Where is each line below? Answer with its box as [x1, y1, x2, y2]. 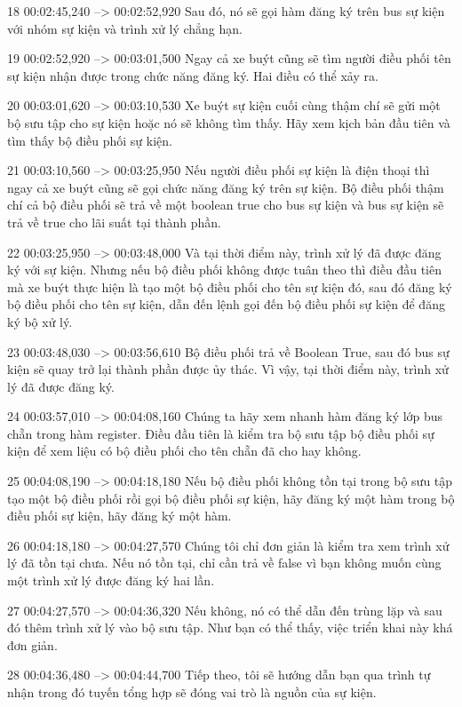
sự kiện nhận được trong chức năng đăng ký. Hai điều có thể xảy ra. [7, 66, 378, 84]
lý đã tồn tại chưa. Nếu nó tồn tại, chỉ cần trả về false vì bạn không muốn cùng [7, 553, 442, 572]
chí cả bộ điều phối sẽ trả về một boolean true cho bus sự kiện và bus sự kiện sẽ [7, 195, 444, 214]
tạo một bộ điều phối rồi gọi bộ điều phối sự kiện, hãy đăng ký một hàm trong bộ [7, 489, 455, 507]
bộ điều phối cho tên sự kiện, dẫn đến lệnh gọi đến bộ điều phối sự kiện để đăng [7, 295, 445, 314]
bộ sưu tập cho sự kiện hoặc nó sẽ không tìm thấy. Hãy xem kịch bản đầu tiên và [7, 113, 450, 131]
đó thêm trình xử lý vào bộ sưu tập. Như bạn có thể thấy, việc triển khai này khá [7, 618, 453, 637]
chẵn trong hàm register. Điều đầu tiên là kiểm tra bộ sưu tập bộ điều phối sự [7, 424, 434, 442]
